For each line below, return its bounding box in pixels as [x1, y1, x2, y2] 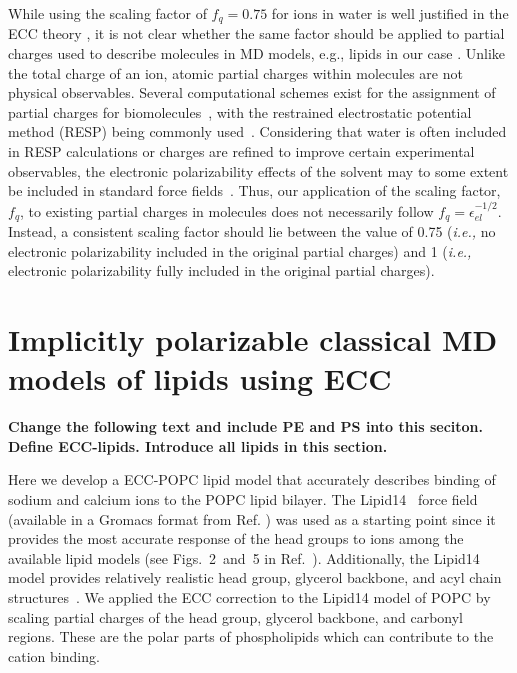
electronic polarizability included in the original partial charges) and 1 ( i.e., [8, 240, 472, 261]
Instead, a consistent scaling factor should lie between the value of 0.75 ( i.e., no [8, 221, 496, 242]
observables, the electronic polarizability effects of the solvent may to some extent [8, 160, 509, 181]
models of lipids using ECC [8, 358, 392, 399]
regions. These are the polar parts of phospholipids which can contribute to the [8, 626, 494, 647]
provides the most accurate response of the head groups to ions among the [8, 528, 464, 549]
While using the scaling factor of [8, 3, 207, 23]
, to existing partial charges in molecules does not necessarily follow [20, 200, 434, 221]
